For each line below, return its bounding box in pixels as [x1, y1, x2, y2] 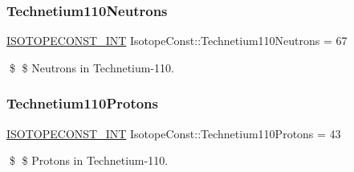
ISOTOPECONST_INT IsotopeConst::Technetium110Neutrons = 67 [6, 32, 348, 49]
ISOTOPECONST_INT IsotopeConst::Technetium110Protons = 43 [6, 125, 341, 141]
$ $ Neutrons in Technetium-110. [9, 59, 175, 76]
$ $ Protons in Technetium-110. [9, 152, 169, 169]
